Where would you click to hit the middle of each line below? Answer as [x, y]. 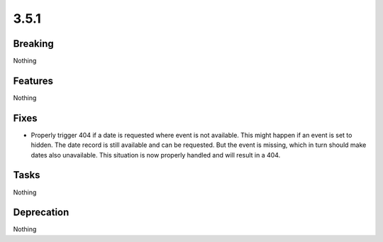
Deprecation [41, 213]
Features [33, 81]
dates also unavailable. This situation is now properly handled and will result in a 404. [156, 155]
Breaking [34, 44]
